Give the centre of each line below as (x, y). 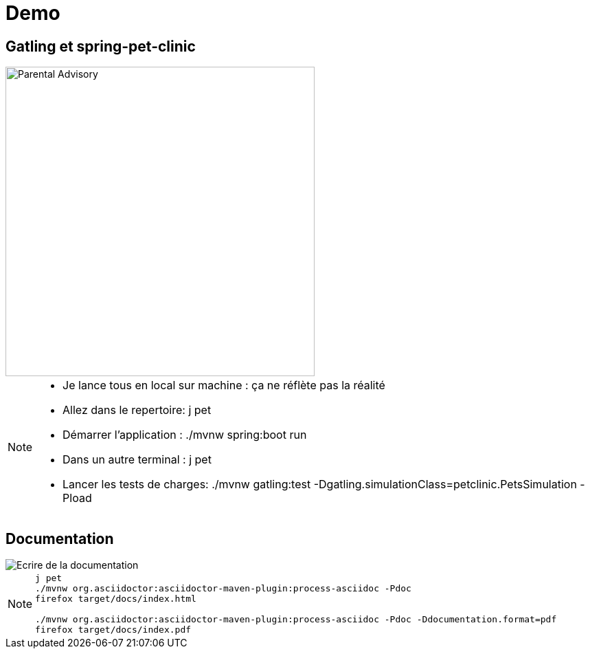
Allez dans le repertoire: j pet (137, 410)
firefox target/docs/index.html (116, 599)
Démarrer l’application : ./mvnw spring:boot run (185, 435)
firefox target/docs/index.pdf (113, 630)
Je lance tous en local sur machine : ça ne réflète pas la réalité (224, 385)
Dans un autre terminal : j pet (137, 460)
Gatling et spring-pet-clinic (101, 46)
